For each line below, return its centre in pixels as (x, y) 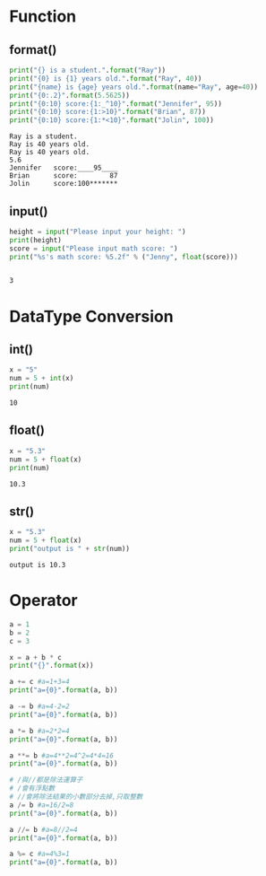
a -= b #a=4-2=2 (39, 706)
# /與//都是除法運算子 (46, 780)
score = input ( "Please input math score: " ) (94, 249)
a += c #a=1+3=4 (39, 682)
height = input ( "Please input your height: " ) (98, 232)
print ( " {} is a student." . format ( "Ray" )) (88, 70)
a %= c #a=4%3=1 (39, 854)
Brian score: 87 (64, 176)
